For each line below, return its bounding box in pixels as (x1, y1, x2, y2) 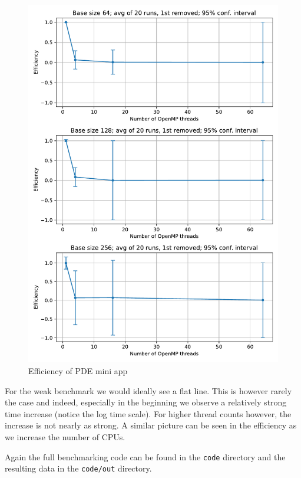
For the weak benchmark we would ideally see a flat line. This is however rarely (5, 384, 292, 397)
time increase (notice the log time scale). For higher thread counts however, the (5, 407, 292, 420)
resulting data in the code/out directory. (5, 462, 152, 474)
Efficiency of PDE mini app (28, 364, 128, 376)
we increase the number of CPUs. (5, 430, 125, 443)
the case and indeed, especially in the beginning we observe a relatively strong (5, 396, 287, 408)
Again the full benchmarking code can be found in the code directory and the (5, 450, 286, 463)
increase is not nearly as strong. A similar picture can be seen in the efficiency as (5, 419, 297, 431)
